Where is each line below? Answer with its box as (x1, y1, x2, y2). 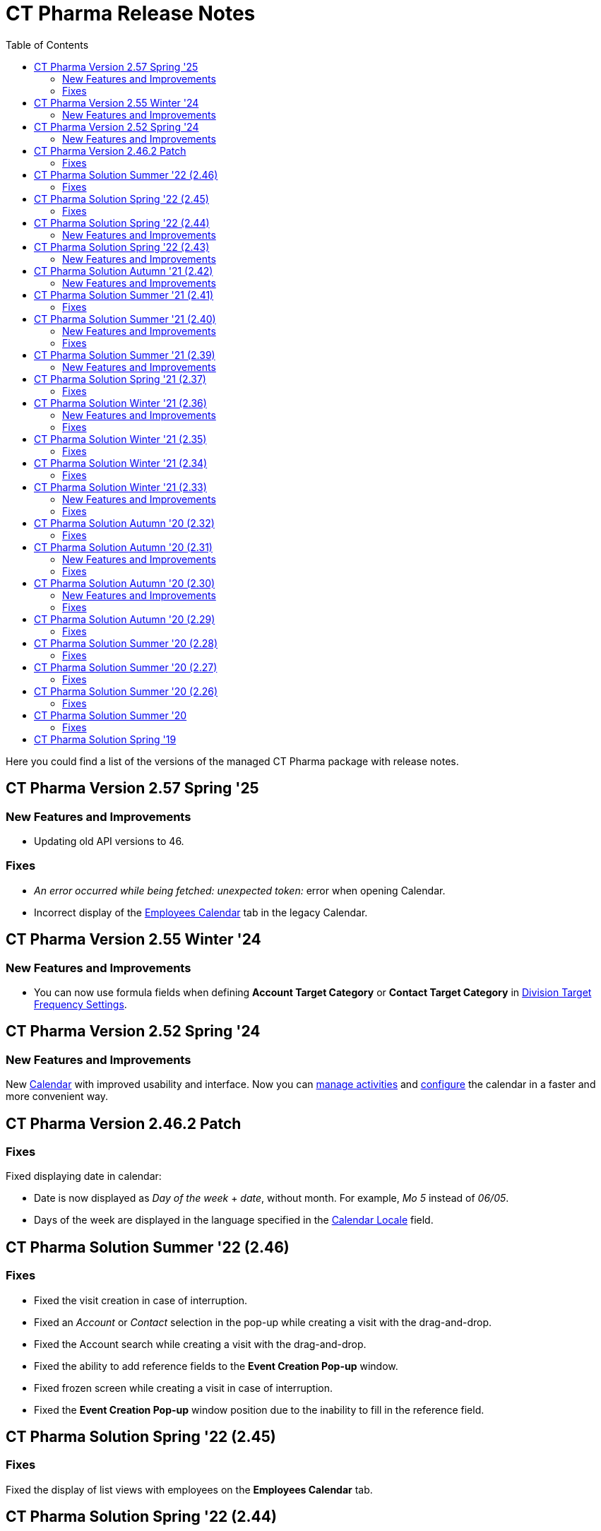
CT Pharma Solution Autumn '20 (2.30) (34, 577, 215, 589)
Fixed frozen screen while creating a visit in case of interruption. (34, 1381, 333, 1394)
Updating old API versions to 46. (34, 834, 184, 847)
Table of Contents (6, 38, 89, 51)
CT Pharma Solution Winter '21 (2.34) (34, 456, 208, 469)
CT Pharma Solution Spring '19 (34, 733, 177, 745)
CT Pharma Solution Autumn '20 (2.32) (34, 516, 215, 529)
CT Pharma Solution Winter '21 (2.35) (34, 432, 207, 445)
